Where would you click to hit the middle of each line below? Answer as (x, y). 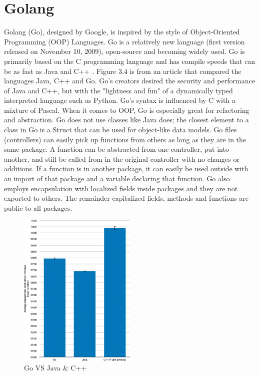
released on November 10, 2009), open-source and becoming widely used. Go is (124, 51)
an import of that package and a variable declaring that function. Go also (117, 179)
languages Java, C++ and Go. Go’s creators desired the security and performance (129, 81)
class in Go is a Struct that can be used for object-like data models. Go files (120, 130)
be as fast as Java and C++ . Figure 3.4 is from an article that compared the (123, 71)
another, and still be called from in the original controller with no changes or (122, 159)
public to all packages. (38, 207)
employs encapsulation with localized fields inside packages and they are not (121, 188)
